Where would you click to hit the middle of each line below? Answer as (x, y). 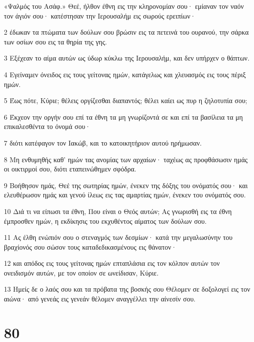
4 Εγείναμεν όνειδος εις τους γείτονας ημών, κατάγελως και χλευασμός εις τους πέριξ (125, 74)
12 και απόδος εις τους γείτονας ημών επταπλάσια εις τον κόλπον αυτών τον (112, 263)
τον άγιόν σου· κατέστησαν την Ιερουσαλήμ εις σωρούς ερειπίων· (100, 15)
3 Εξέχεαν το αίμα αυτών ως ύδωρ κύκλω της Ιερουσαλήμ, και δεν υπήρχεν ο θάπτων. (127, 58)
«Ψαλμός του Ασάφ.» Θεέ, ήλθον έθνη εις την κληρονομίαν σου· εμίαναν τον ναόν (124, 6)
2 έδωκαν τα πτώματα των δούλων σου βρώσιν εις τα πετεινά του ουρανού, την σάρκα (127, 32)
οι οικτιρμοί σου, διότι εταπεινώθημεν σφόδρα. (70, 169)
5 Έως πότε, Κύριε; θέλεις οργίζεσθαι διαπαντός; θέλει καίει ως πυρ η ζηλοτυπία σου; (126, 100)
